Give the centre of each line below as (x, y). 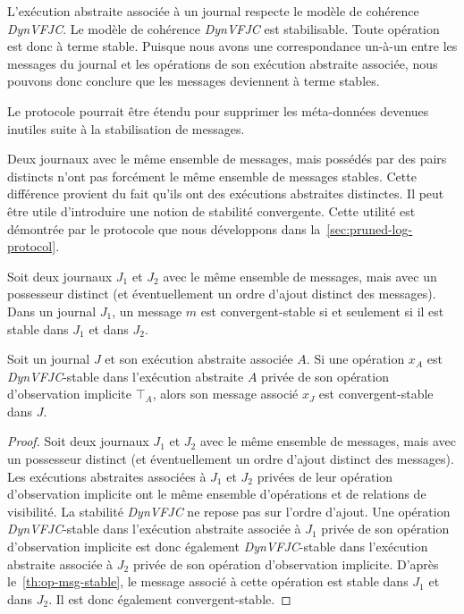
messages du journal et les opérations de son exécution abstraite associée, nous (223, 63)
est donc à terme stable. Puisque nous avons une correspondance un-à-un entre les (232, 46)
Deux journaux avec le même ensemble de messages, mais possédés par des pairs (227, 159)
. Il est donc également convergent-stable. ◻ (170, 598)
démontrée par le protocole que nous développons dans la (164, 228)
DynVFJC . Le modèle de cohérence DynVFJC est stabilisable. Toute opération (224, 28)
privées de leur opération (325, 476)
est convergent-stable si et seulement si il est (322, 311)
